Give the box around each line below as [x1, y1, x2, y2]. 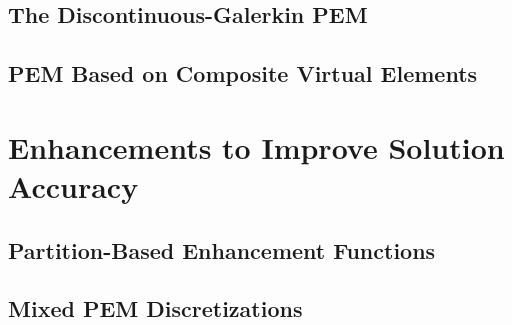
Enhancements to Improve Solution [8, 126, 505, 167]
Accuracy [8, 165, 139, 206]
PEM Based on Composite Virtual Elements [8, 58, 478, 89]
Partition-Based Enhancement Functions [8, 234, 436, 265]
